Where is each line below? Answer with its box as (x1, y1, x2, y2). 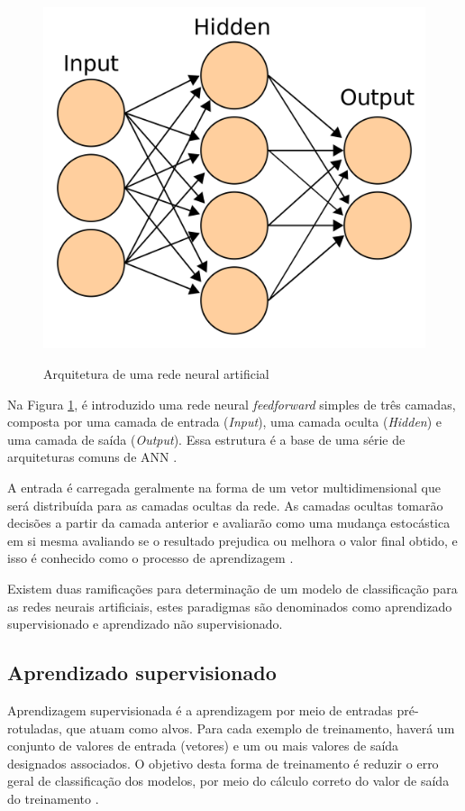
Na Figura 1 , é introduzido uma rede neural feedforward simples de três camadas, (7, 394, 456, 413)
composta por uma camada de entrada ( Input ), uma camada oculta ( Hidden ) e (7, 412, 442, 431)
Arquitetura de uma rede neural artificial (43, 364, 269, 383)
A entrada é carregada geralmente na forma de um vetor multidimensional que (7, 478, 441, 497)
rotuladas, (7, 718, 62, 737)
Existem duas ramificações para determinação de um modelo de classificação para (7, 578, 458, 597)
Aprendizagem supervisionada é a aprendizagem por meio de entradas (7, 700, 393, 719)
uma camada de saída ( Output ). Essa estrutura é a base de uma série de (7, 429, 406, 448)
